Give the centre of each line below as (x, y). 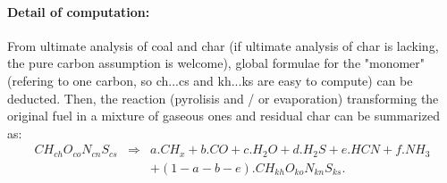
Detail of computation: (79, 11)
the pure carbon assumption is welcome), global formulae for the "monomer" (216, 63)
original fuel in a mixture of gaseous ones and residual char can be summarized (223, 116)
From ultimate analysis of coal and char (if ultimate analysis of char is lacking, (223, 45)
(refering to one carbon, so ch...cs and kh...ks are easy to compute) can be (210, 80)
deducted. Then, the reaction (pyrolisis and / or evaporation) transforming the (223, 98)
